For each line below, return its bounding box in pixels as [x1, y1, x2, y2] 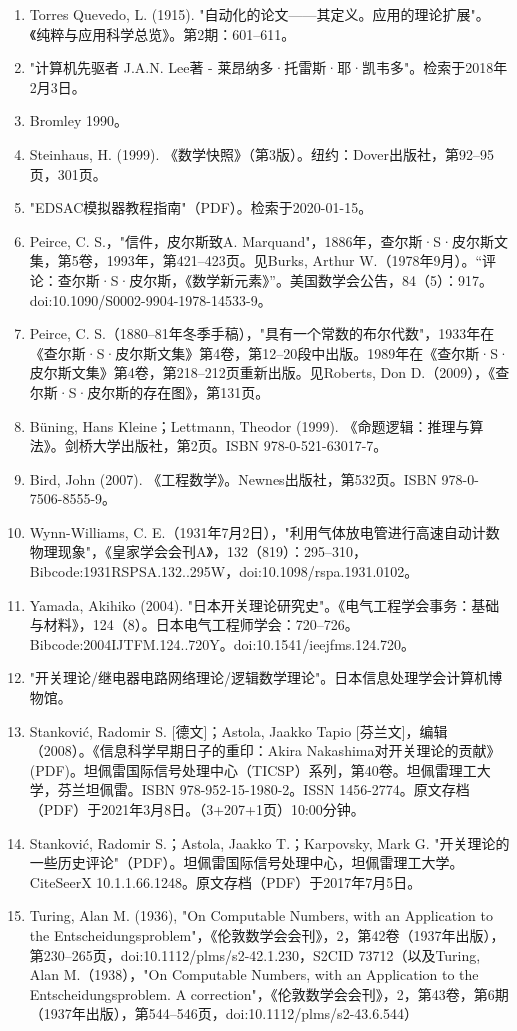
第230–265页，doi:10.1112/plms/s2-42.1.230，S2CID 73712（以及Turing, [29, 944, 481, 965]
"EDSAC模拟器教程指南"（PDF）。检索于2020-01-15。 [29, 197, 373, 218]
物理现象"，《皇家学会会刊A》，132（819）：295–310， [29, 541, 367, 562]
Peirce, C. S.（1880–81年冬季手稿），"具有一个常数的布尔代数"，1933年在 [29, 323, 495, 344]
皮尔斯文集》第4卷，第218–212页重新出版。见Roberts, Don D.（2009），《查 [29, 362, 510, 383]
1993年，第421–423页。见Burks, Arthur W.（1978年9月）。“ [106, 250, 483, 271]
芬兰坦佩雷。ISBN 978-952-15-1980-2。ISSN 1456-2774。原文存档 [57, 779, 470, 800]
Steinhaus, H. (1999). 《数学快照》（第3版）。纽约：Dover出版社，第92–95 [29, 143, 495, 164]
